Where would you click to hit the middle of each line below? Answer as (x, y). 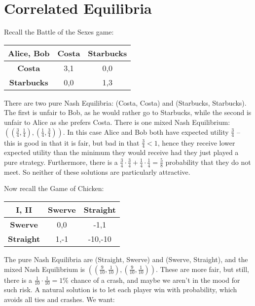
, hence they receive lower (196, 142)
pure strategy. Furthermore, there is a (61, 162)
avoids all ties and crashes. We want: (59, 299)
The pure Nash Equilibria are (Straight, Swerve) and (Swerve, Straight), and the (126, 259)
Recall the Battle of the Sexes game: (59, 32)
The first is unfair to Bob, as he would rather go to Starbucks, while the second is (128, 112)
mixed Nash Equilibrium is (45, 269)
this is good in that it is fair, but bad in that (72, 142)
